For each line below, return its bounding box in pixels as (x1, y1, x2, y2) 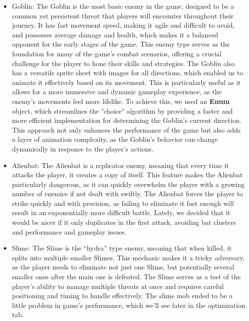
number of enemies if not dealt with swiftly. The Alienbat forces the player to (12, 188, 243, 199)
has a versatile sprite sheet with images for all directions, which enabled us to (12, 68, 243, 78)
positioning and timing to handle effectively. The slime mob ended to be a (12, 290, 233, 301)
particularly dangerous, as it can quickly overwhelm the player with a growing (12, 179, 245, 189)
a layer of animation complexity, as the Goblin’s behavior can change (12, 134, 218, 144)
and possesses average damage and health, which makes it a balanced (12, 29, 218, 39)
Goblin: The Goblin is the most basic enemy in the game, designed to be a (12, 1, 234, 11)
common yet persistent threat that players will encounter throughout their (12, 10, 234, 20)
